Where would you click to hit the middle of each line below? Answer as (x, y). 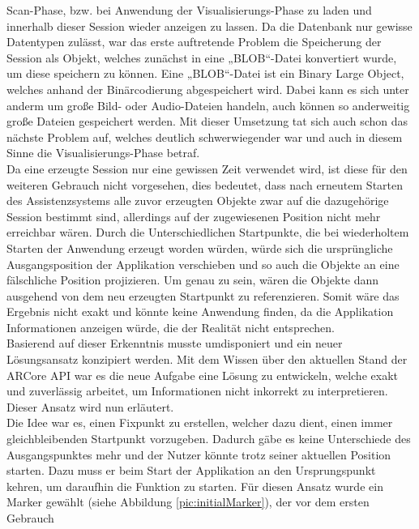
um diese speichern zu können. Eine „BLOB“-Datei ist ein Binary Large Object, (205, 73)
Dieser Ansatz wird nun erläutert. (90, 406)
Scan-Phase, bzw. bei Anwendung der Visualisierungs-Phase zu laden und (189, 10)
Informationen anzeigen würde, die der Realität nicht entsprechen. (171, 327)
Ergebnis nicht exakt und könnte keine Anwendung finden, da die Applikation (200, 311)
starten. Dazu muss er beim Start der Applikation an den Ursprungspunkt (191, 470)
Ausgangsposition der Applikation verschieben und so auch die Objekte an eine (203, 264)
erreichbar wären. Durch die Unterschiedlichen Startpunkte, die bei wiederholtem (208, 232)
